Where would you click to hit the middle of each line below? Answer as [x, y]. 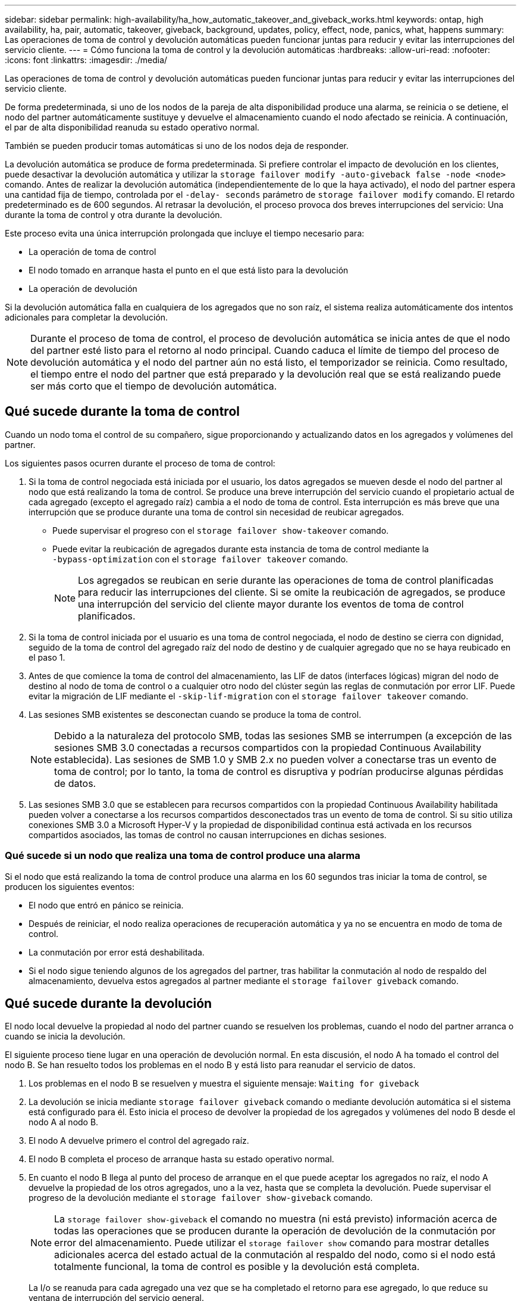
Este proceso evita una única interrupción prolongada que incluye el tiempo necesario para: [185, 233]
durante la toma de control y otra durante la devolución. [114, 215]
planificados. [107, 616]
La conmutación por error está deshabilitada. [117, 952]
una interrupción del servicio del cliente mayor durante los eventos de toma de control [271, 604]
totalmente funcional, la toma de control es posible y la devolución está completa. [237, 1267]
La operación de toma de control [92, 252]
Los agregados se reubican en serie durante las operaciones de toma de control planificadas [286, 580]
